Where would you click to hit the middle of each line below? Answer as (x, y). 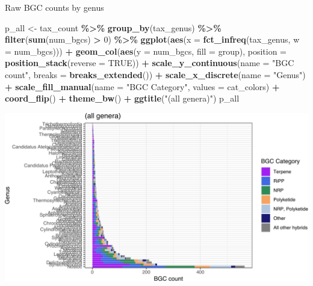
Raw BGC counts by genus (54, 7)
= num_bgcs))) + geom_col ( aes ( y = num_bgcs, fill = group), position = (146, 51)
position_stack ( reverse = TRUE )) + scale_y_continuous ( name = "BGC (150, 63)
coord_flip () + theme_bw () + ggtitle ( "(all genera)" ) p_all (122, 98)
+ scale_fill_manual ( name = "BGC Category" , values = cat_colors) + (142, 86)
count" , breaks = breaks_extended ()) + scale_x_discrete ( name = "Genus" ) (155, 74)
